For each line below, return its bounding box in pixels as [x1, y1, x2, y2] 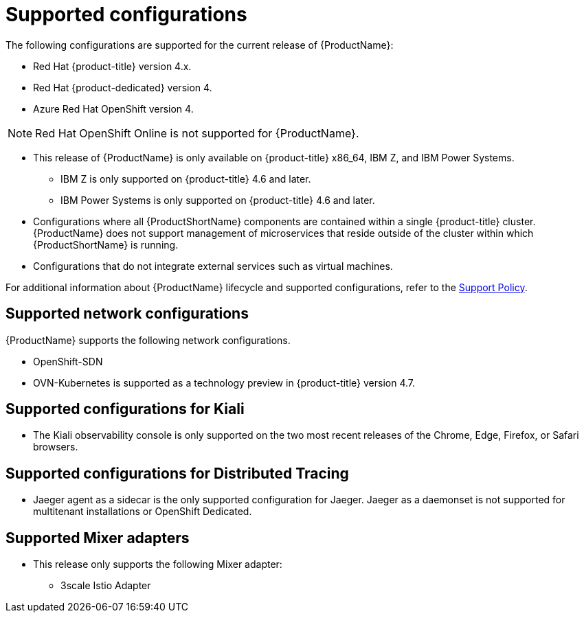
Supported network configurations [5, 305, 249, 323]
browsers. [33, 441, 78, 453]
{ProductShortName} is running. [33, 238, 179, 251]
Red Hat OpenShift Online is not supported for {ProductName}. [35, 126, 359, 140]
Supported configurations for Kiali [5, 400, 245, 418]
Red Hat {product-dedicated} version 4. [33, 81, 212, 93]
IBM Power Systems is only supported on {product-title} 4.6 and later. [60, 194, 375, 206]
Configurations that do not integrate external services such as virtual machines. [33, 260, 393, 272]
